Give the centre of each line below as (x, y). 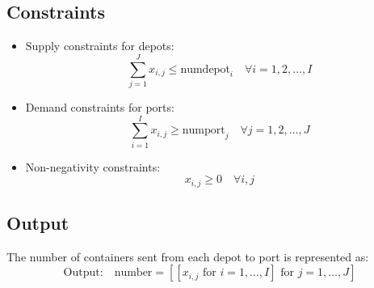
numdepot (205, 69)
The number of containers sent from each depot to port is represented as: (188, 256)
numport (204, 131)
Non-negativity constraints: (93, 166)
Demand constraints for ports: (100, 106)
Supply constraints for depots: (100, 46)
